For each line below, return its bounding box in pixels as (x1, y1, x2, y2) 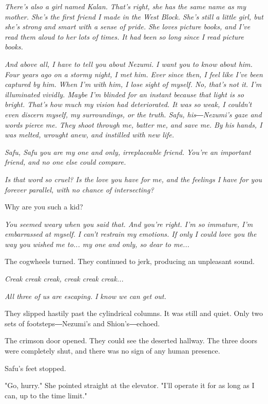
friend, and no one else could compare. (5, 156, 126, 167)
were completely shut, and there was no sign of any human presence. (5, 345, 220, 356)
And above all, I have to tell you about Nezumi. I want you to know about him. (5, 58, 253, 69)
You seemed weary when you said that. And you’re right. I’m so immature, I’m (5, 218, 253, 229)
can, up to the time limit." (5, 390, 87, 400)
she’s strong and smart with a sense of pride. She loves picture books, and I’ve (5, 21, 251, 32)
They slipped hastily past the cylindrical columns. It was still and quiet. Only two (5, 308, 263, 319)
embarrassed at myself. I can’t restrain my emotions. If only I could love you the (5, 229, 257, 239)
